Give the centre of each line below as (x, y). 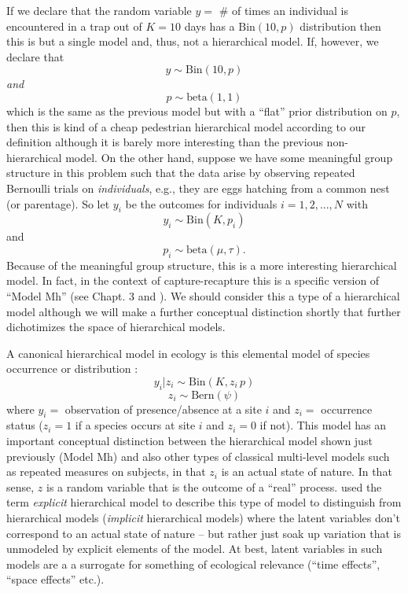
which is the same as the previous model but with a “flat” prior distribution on (197, 110)
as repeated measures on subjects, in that (106, 471)
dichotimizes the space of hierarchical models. (116, 327)
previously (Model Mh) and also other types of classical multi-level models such (198, 456)
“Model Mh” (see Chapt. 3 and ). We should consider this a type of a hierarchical (203, 295)
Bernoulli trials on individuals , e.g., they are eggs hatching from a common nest (198, 188)
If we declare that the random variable (99, 10)
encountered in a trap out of (74, 26)
